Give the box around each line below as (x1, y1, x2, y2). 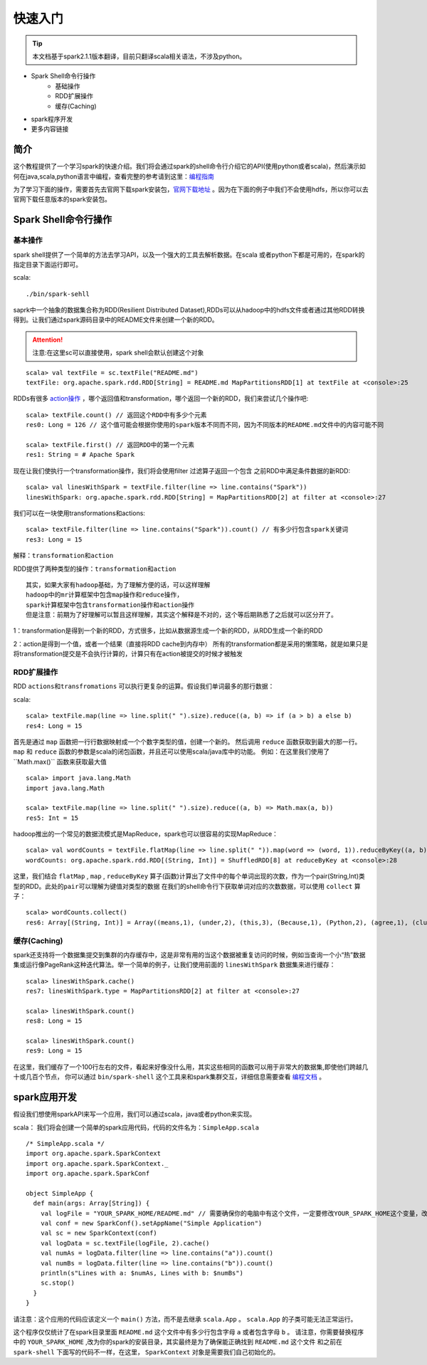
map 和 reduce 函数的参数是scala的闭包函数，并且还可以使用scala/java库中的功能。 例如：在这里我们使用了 (13, 747, 330, 756)
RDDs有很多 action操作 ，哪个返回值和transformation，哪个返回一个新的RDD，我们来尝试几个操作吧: (13, 394, 309, 403)
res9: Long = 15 (26, 1047, 83, 1055)
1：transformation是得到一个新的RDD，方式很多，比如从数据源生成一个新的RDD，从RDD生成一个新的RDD (13, 626, 323, 635)
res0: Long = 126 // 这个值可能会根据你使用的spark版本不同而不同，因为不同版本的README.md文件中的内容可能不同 (26, 421, 384, 429)
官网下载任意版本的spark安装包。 (13, 195, 112, 204)
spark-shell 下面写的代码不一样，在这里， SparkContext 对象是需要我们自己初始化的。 (13, 1347, 280, 1356)
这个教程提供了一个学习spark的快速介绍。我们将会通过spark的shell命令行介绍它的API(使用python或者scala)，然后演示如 (13, 162, 366, 171)
